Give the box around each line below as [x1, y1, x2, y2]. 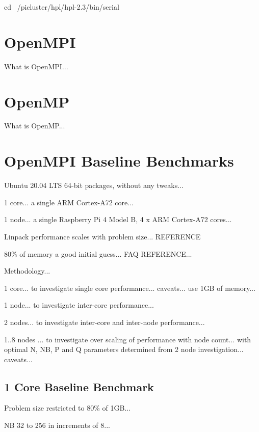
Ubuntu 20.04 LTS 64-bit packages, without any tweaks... [4, 180, 184, 191]
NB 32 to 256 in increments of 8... [4, 420, 110, 430]
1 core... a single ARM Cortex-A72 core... [4, 197, 134, 207]
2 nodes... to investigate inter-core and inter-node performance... [4, 316, 205, 327]
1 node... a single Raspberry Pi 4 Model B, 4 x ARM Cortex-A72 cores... [4, 214, 232, 225]
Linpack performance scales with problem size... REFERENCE [4, 231, 201, 241]
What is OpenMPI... [4, 61, 68, 71]
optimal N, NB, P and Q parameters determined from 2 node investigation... [4, 344, 244, 355]
